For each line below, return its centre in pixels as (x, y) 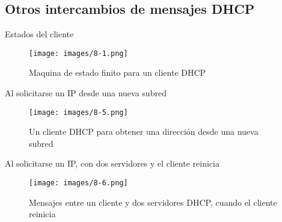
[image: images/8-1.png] (78, 53)
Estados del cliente (39, 34)
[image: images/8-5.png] (78, 112)
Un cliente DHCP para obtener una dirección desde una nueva (144, 131)
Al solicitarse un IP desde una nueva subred (86, 93)
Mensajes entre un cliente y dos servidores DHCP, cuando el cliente (153, 202)
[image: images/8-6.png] (78, 183)
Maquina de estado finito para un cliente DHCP (118, 72)
